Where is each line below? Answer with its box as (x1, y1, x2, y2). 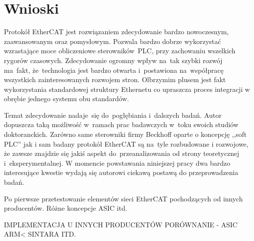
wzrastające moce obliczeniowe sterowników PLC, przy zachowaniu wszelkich (4, 45, 236, 56)
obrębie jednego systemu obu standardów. (4, 93, 129, 104)
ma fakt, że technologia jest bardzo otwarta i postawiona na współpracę (4, 65, 224, 75)
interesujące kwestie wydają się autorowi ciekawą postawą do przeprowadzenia (4, 167, 238, 177)
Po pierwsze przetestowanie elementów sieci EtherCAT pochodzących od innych (4, 193, 243, 203)
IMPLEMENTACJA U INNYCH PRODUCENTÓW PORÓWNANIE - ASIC (4, 219, 238, 229)
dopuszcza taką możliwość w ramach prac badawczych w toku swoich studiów (4, 119, 239, 130)
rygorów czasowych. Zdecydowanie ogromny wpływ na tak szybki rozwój (4, 55, 223, 65)
